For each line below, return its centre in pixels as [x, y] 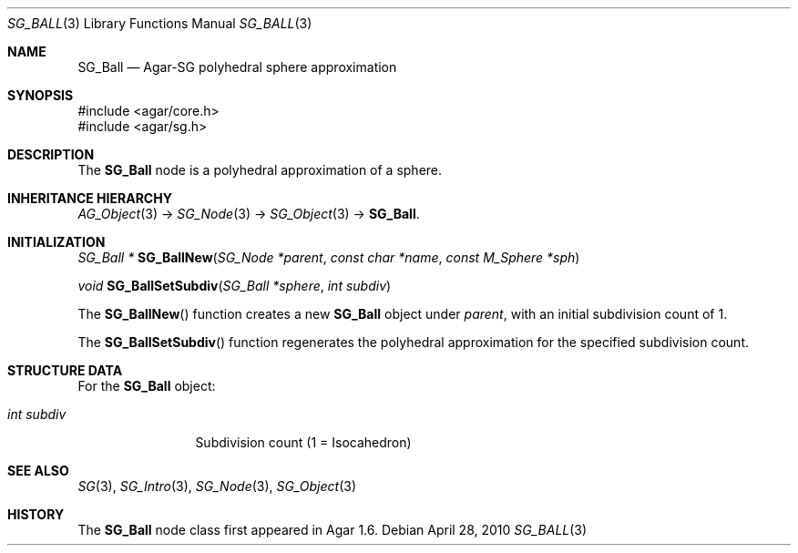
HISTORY [36, 514]
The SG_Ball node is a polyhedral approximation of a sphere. [260, 170]
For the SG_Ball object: [147, 386]
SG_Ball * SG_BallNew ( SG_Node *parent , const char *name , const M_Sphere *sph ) [329, 257]
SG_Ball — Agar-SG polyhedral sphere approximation [237, 67]
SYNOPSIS [41, 95]
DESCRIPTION [51, 154]
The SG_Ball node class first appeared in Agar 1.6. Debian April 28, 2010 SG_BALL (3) [332, 530]
